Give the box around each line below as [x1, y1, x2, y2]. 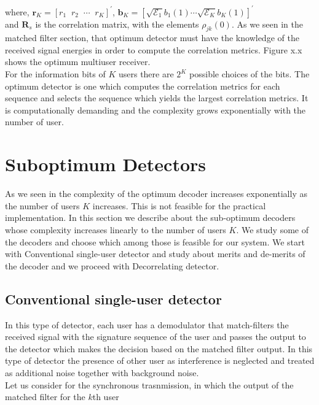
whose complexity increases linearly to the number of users [5, 223, 226, 236]
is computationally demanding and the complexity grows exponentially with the [5, 103, 306, 116]
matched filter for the [5, 390, 85, 403]
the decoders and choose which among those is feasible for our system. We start [5, 235, 305, 248]
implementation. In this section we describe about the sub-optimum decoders [5, 211, 296, 224]
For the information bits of [5, 67, 106, 80]
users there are [118, 67, 174, 80]
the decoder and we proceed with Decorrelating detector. [5, 259, 219, 272]
